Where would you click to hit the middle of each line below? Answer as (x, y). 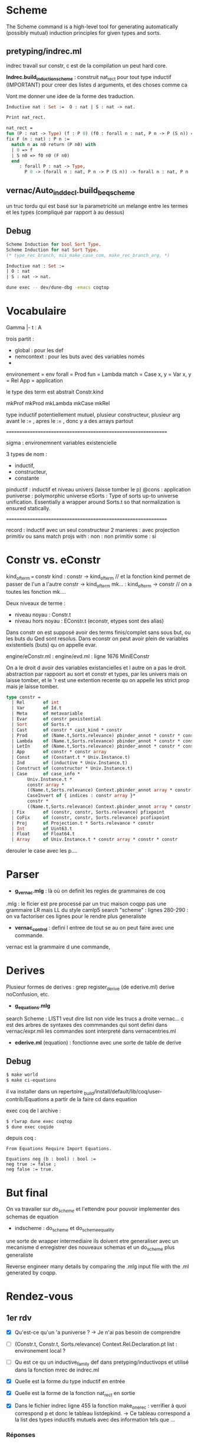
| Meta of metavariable (47, 713)
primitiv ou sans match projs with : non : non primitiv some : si (81, 536)
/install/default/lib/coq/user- (128, 1091)
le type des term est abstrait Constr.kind (55, 392)
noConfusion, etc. (28, 994)
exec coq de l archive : (34, 1111)
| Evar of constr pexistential (56, 719)
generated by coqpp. (32, 1273)
